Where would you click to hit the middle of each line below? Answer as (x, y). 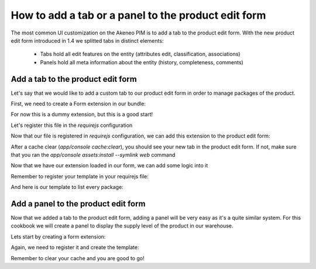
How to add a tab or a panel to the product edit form (138, 15)
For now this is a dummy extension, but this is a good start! (82, 115)
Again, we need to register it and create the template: (75, 247)
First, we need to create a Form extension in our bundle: (78, 104)
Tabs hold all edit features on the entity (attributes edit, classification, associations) (140, 54)
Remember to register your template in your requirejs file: (80, 176)
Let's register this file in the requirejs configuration (72, 125)
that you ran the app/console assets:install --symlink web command (93, 154)
